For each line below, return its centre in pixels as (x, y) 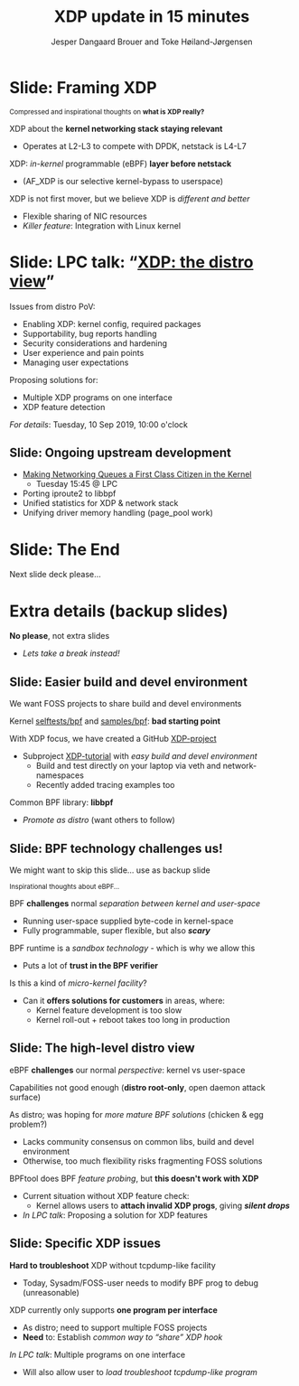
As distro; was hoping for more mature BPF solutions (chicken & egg (136, 1114)
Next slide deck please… (55, 575)
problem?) (28, 1124)
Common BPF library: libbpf (61, 802)
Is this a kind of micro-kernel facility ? (78, 983)
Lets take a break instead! (71, 653)
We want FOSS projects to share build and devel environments (126, 704)
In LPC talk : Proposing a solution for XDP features (115, 1215)
